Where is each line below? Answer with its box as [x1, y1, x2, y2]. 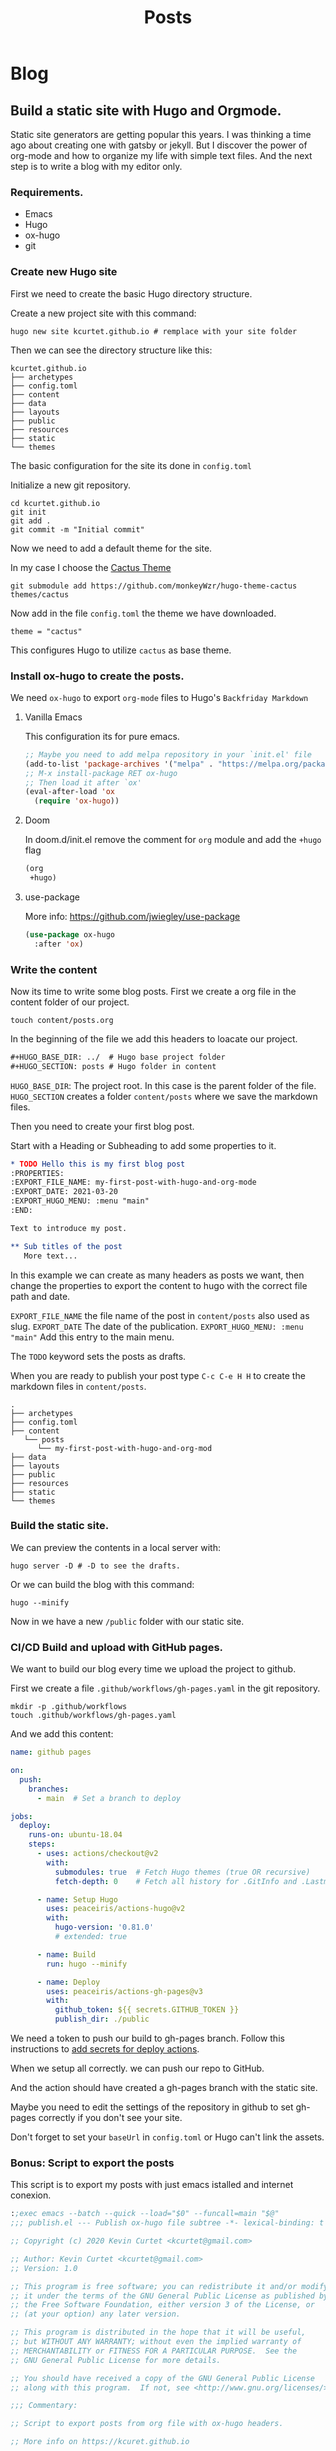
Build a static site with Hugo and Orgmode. [10, 102, 282, 119]
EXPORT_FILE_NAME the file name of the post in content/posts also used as [10, 1309, 310, 1321]
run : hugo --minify [46, 1959, 128, 1969]
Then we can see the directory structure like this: [10, 344, 213, 356]
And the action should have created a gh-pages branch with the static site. [10, 2082, 318, 2094]
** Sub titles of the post [10, 1241, 123, 1251]
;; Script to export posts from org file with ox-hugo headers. [10, 2419, 284, 2429]
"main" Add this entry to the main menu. [10, 1331, 175, 1343]
